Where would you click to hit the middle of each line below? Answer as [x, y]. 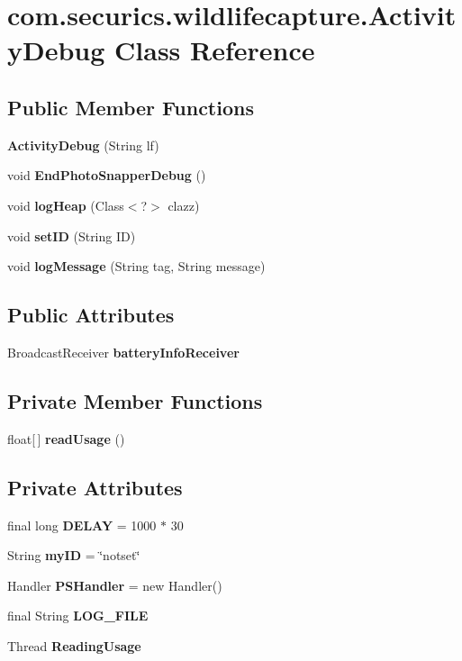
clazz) [184, 205]
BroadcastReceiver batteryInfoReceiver [123, 352]
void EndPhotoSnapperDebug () [107, 175]
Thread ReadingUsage [74, 645]
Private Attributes [95, 487]
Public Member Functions [131, 107]
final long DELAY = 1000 [82, 525]
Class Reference [215, 50]
